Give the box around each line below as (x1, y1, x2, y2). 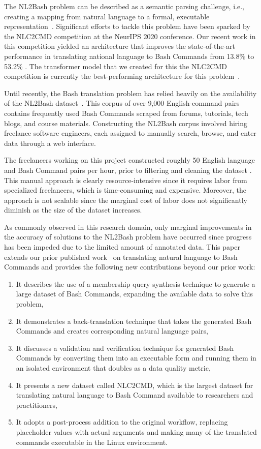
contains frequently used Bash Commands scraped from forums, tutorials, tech (4, 107, 248, 118)
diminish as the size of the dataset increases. (4, 204, 142, 215)
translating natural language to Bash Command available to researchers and (16, 390, 253, 400)
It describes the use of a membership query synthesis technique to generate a (16, 278, 255, 289)
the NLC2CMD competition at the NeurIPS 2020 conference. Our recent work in (4, 31, 256, 41)
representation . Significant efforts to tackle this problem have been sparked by (4, 21, 250, 32)
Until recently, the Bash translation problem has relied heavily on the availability (4, 87, 257, 98)
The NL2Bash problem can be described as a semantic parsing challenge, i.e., (4, 1, 244, 11)
